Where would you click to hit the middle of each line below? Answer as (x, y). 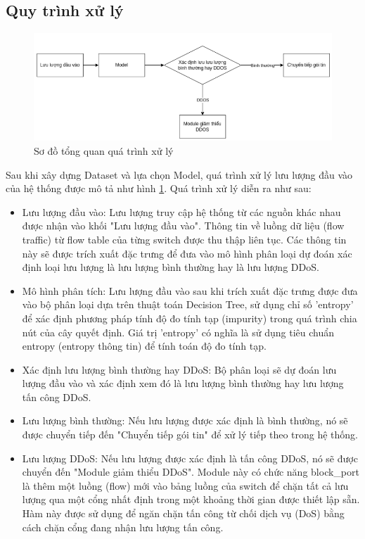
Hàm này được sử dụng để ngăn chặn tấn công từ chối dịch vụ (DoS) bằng (183, 513)
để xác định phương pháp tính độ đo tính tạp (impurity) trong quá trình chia (190, 318)
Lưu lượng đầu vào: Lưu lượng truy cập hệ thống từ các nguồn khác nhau (181, 211)
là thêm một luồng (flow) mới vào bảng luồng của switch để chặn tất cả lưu (185, 485)
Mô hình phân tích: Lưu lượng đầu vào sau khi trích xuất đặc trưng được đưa (190, 290)
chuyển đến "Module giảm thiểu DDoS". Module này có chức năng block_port (191, 472)
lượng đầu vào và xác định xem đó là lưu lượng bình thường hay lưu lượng (183, 383)
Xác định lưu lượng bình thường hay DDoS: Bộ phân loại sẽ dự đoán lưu (179, 369)
